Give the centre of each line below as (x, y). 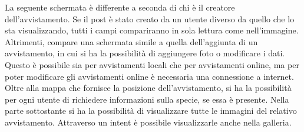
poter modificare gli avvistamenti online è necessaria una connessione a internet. (149, 76)
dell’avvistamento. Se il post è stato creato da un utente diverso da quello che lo (150, 18)
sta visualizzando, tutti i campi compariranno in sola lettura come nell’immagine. (152, 30)
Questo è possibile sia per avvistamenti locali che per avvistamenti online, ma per (152, 64)
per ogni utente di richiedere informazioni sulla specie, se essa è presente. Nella (147, 99)
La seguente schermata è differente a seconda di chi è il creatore (120, 7)
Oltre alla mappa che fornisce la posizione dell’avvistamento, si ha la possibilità (148, 88)
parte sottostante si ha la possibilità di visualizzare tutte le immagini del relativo (151, 111)
